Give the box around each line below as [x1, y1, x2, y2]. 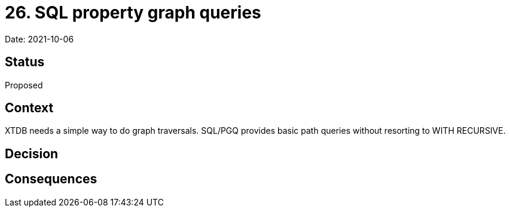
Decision [5, 146, 59, 161]
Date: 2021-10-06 [5, 33, 74, 44]
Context [5, 100, 54, 116]
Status [5, 54, 45, 70]
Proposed [5, 79, 43, 90]
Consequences [5, 171, 97, 187]
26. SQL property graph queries [5, 2, 261, 23]
